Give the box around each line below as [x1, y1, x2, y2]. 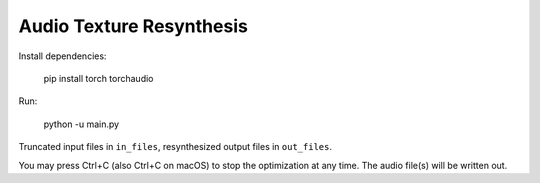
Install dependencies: [18, 50, 107, 62]
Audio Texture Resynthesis [18, 15, 249, 37]
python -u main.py [43, 118, 120, 130]
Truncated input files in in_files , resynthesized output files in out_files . [18, 141, 332, 153]
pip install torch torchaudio [43, 72, 154, 84]
